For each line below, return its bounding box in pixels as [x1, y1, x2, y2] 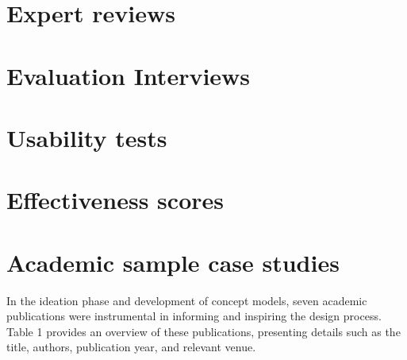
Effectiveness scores [6, 184, 224, 216]
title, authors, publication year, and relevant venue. [6, 339, 256, 355]
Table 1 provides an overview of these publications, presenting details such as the [6, 323, 401, 339]
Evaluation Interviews [6, 59, 251, 91]
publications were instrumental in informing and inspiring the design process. [6, 308, 382, 324]
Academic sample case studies [6, 246, 340, 278]
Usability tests [6, 121, 167, 153]
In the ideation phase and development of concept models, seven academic [6, 292, 367, 308]
